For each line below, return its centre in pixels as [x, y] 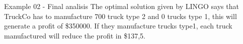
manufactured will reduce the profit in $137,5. [75, 35]
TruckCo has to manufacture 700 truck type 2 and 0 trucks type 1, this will [120, 16]
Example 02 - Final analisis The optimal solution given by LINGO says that [121, 6]
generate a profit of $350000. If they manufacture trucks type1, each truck [118, 26]
